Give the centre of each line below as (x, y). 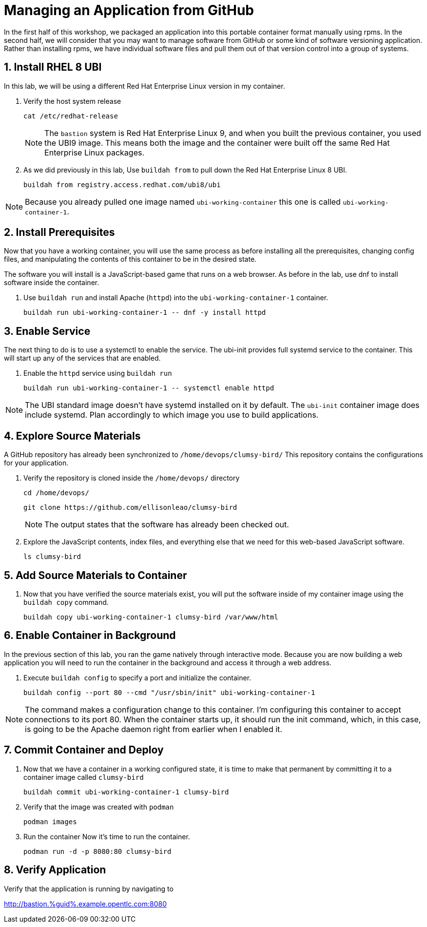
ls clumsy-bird (52, 557)
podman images (50, 821)
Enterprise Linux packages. (95, 152)
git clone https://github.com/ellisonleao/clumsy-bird (130, 508)
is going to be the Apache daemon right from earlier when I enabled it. (154, 729)
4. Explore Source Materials (72, 436)
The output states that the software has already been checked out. (167, 525)
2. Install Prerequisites (59, 232)
